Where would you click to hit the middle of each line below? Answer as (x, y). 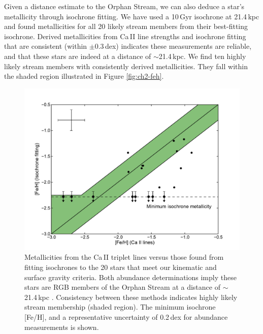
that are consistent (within (46, 46)
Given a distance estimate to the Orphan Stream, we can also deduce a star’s (124, 6)
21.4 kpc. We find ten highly (202, 56)
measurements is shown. (62, 327)
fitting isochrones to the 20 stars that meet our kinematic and (121, 267)
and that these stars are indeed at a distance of (78, 56)
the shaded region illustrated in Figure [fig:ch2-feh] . (84, 76)
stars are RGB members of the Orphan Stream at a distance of (122, 287)
